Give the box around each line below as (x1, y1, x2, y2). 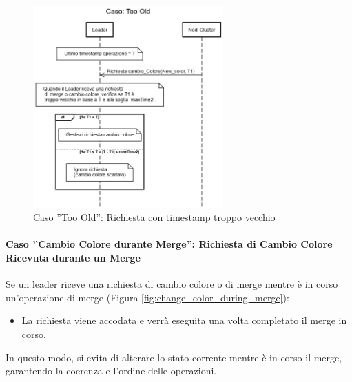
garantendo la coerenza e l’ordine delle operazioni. (6, 363, 217, 378)
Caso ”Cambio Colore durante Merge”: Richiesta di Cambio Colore (6, 237, 333, 251)
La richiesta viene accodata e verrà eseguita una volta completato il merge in (21, 313, 347, 328)
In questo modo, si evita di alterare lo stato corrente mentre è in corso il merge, (6, 350, 342, 364)
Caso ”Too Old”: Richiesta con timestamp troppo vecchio (33, 210, 276, 224)
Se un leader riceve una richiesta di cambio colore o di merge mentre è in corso (6, 277, 338, 291)
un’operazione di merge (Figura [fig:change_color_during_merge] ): (6, 290, 289, 304)
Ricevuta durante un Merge (6, 251, 141, 265)
